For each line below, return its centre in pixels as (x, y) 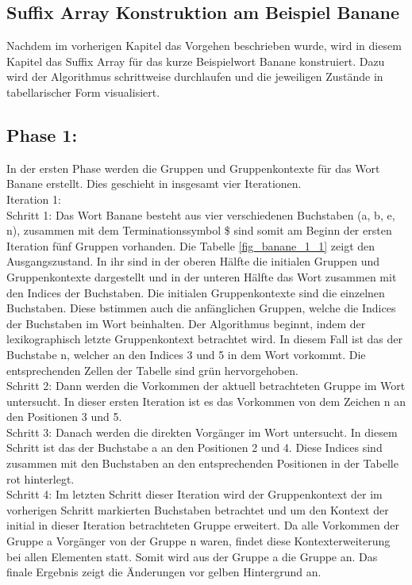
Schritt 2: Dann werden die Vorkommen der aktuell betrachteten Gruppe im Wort (206, 386)
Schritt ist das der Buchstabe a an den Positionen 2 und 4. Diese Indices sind (194, 447)
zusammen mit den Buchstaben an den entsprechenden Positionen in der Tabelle (202, 463)
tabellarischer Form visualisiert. (83, 92)
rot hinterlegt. (40, 478)
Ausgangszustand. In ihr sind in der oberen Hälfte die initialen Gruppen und (193, 261)
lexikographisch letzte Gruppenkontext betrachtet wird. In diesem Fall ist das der (204, 339)
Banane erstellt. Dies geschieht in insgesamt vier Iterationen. (154, 184)
